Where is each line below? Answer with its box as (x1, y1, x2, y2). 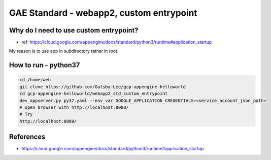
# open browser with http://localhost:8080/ (19, 105, 129, 110)
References (9, 133, 45, 141)
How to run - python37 (9, 61, 80, 69)
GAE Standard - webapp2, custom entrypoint (9, 7, 198, 18)
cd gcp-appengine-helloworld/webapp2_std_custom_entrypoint (19, 91, 168, 96)
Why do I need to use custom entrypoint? (9, 26, 138, 34)
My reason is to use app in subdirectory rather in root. (9, 48, 119, 54)
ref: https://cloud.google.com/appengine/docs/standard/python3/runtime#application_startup (21, 39, 212, 45)
